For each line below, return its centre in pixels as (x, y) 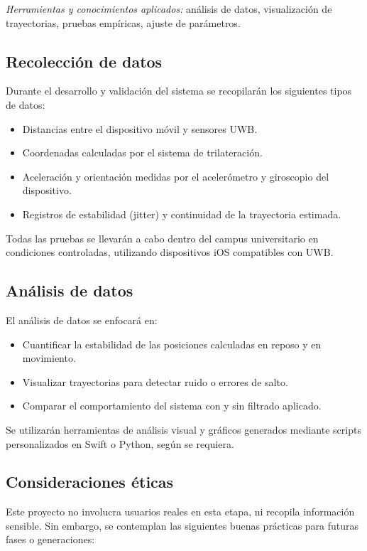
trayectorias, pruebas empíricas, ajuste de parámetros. (123, 22)
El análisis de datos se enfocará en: (82, 320)
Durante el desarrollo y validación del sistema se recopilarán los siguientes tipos (179, 91)
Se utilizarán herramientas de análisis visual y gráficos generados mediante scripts (183, 429)
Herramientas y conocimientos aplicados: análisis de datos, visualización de (169, 9)
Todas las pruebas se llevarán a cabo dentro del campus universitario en (162, 238)
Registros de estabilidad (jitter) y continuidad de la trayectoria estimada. (182, 214)
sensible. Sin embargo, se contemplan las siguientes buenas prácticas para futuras (182, 525)
